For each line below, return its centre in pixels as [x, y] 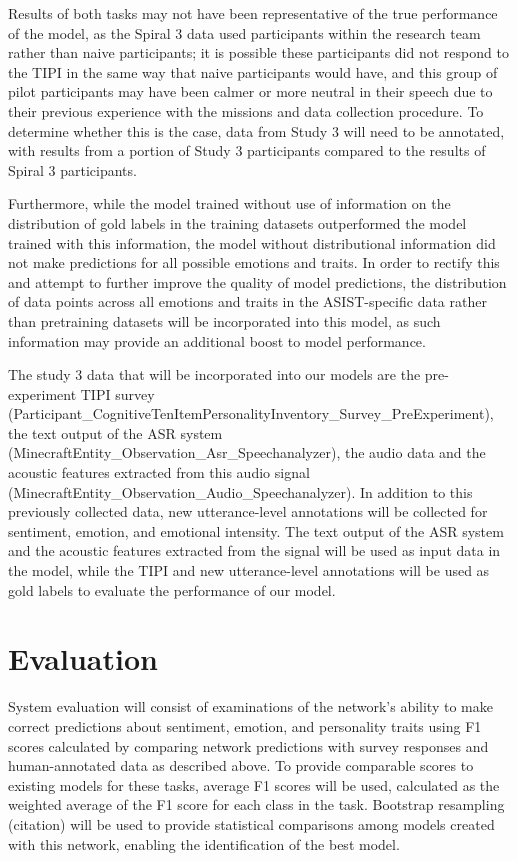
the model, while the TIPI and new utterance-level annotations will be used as [249, 570]
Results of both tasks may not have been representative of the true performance [253, 13]
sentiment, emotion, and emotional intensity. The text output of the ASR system [256, 530]
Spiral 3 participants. [72, 169]
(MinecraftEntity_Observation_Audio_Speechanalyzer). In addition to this [240, 491]
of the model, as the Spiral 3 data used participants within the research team [244, 32]
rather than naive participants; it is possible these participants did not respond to [258, 52]
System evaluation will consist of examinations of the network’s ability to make [250, 706]
